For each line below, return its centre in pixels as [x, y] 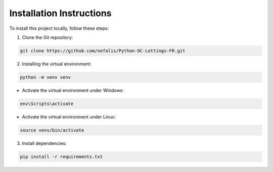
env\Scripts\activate [47, 104]
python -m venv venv [45, 77]
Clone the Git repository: [48, 37]
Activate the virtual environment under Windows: [73, 90]
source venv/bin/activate [52, 130]
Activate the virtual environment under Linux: [69, 117]
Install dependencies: [44, 143]
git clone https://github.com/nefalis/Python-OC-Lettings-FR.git [103, 51]
